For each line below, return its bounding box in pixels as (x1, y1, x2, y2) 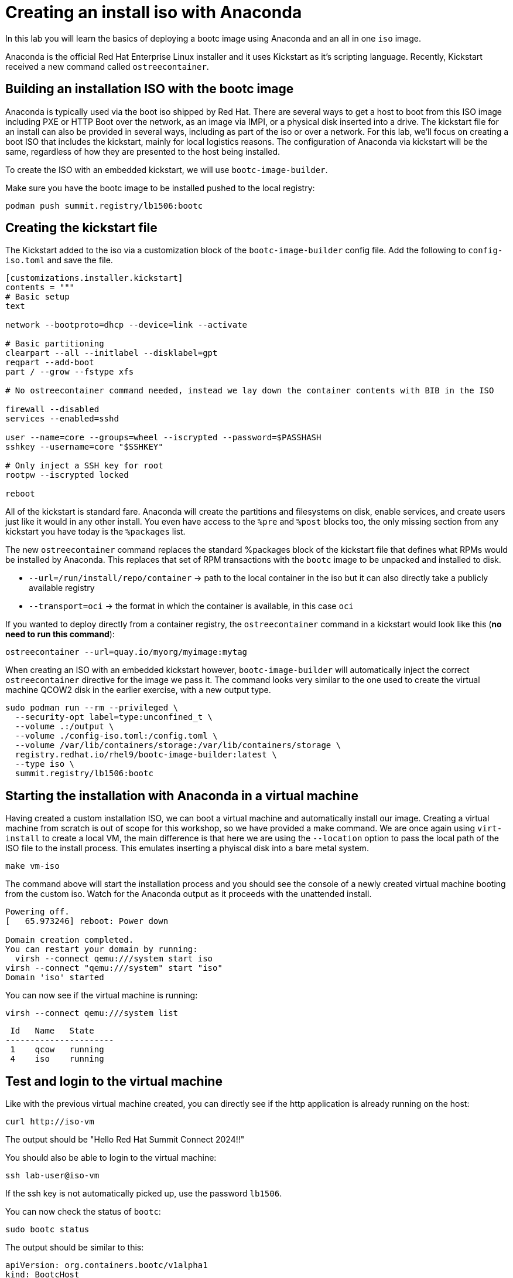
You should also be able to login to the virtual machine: (5, 1153, 217, 1163)
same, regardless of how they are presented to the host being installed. (5, 146, 281, 157)
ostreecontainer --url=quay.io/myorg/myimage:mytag (5, 647, 248, 657)
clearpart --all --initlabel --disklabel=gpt (5, 348, 218, 358)
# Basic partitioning (5, 339, 104, 349)
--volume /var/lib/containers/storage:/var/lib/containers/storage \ (15, 740, 341, 750)
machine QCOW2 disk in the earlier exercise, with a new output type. (5, 685, 271, 695)
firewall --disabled (5, 405, 100, 414)
